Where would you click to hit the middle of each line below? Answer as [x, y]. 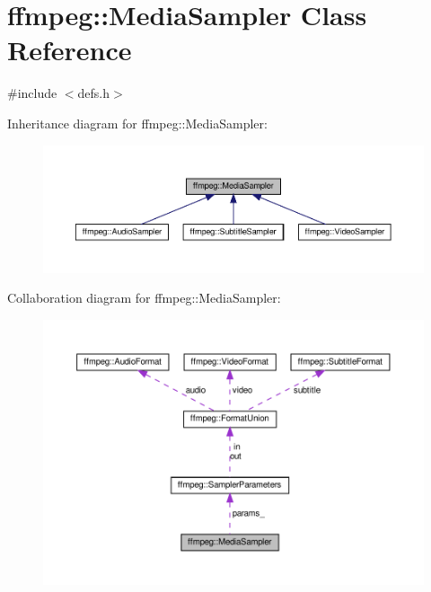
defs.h [94, 93]
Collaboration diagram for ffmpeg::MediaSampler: [144, 298]
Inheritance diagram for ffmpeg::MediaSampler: [137, 123]
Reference [70, 50]
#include [32, 93]
